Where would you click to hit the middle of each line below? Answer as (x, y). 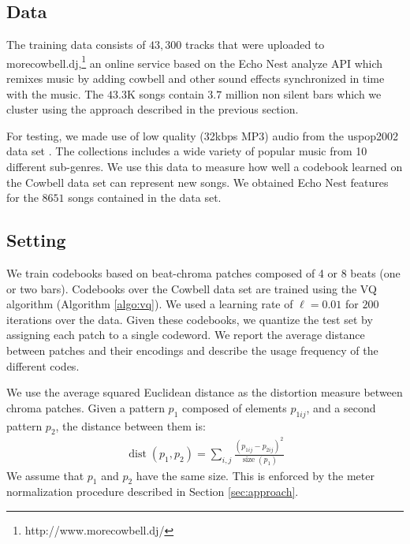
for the (22, 197)
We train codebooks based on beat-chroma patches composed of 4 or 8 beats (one (203, 273)
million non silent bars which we (303, 93)
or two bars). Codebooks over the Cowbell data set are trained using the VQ (192, 288)
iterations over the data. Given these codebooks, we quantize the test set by (190, 319)
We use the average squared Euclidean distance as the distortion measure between (205, 392)
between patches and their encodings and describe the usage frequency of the (192, 350)
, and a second (341, 407)
